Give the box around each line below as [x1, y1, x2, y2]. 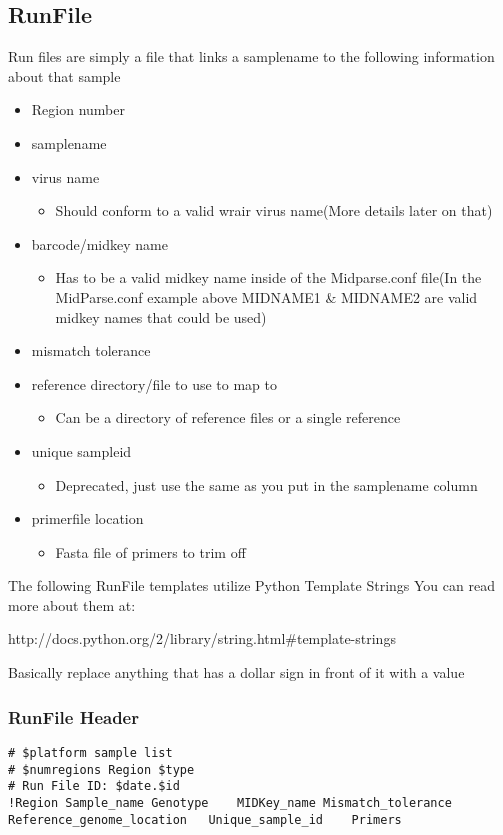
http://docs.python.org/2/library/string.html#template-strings [8, 628, 396, 649]
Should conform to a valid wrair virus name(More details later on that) [55, 200, 493, 221]
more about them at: [8, 594, 136, 615]
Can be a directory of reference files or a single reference [55, 407, 401, 428]
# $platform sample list [8, 745, 173, 760]
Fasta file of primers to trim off [55, 541, 246, 562]
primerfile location [31, 508, 144, 529]
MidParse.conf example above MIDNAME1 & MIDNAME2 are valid [55, 286, 478, 307]
